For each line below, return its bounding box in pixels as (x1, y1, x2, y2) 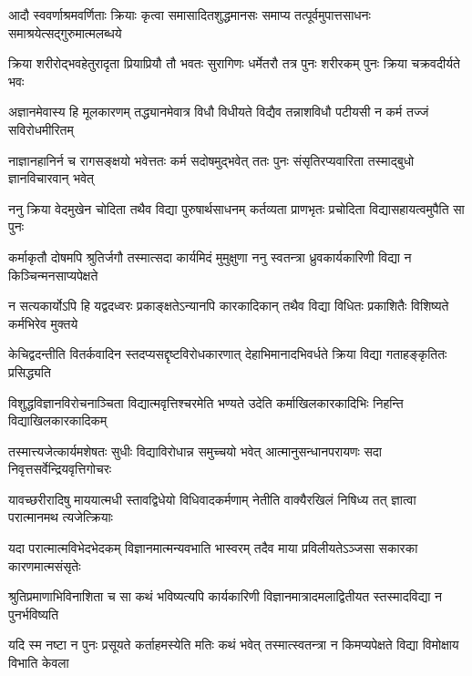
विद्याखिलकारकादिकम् (8, 411, 108, 430)
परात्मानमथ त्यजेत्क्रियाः (8, 507, 113, 527)
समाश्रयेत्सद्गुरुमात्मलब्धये (8, 23, 122, 42)
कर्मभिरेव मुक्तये (8, 313, 78, 333)
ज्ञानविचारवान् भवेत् (8, 169, 94, 188)
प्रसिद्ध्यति (8, 362, 51, 381)
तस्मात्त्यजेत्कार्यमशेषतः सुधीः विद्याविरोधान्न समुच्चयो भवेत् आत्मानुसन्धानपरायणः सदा (8, 441, 383, 460)
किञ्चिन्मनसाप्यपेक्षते (8, 265, 98, 284)
